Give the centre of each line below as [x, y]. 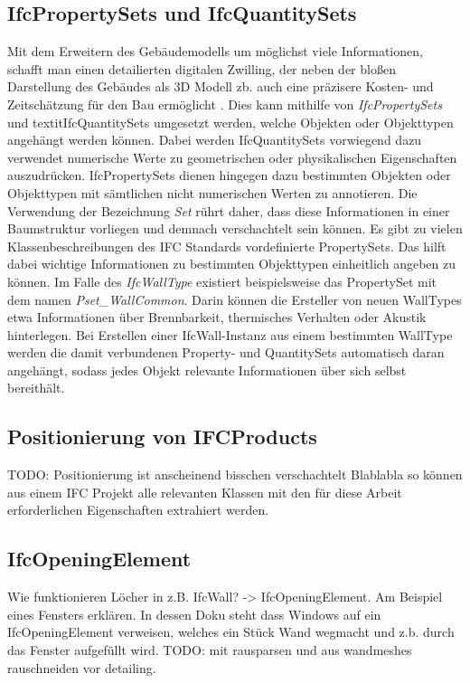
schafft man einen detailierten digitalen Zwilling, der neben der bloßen [202, 68]
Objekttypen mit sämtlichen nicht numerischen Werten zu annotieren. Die [212, 192]
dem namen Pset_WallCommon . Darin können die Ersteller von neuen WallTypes [235, 299]
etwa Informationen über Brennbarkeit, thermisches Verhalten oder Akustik [217, 317]
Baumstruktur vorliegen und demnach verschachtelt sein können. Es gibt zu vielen [235, 228]
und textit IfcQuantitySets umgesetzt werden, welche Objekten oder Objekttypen [230, 122]
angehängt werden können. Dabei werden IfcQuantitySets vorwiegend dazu [215, 140]
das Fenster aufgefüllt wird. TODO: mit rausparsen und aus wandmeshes [210, 650]
